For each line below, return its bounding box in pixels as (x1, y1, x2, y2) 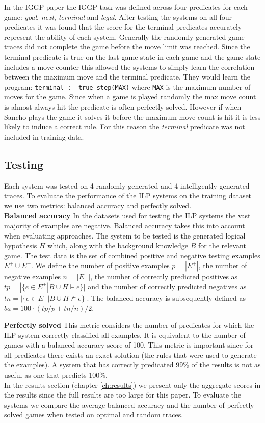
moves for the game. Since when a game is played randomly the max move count (4, 91, 256, 102)
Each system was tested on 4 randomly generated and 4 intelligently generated (4, 180, 250, 191)
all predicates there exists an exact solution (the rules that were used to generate (4, 349, 257, 360)
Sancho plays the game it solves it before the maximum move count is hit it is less (4, 111, 261, 122)
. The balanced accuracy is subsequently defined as (87, 292, 246, 303)
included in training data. (4, 131, 84, 142)
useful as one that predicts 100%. (4, 369, 108, 380)
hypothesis (4, 240, 37, 251)
